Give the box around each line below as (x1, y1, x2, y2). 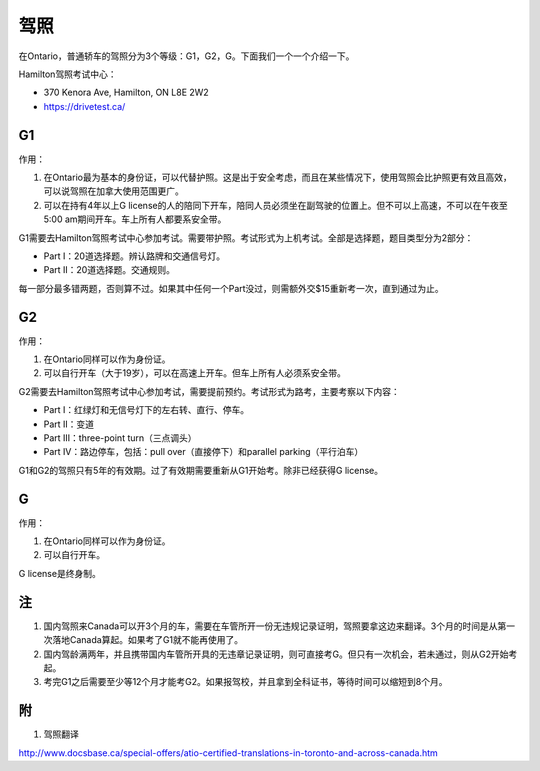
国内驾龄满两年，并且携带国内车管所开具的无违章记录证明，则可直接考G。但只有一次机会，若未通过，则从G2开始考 (43, 648, 518, 660)
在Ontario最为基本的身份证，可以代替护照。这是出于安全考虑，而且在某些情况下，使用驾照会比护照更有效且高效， (43, 171, 512, 184)
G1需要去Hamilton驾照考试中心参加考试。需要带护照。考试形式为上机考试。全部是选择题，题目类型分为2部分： (18, 231, 474, 244)
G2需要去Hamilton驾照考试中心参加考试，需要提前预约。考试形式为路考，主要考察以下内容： (18, 385, 400, 397)
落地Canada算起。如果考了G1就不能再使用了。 (51, 634, 244, 646)
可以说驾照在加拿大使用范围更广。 (43, 185, 184, 197)
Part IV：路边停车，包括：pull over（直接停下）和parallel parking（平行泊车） (43, 446, 364, 458)
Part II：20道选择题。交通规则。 (43, 264, 175, 276)
